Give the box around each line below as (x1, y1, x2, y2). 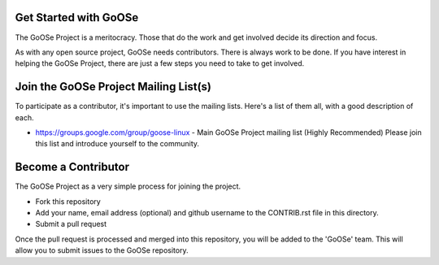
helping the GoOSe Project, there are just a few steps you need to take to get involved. (15, 59, 305, 68)
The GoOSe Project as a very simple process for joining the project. (15, 181, 241, 191)
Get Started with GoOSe (15, 11, 139, 24)
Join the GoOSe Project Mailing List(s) (15, 80, 211, 93)
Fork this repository (35, 196, 101, 206)
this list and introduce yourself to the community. (35, 139, 199, 149)
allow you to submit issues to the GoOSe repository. (15, 245, 189, 255)
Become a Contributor (15, 160, 130, 174)
